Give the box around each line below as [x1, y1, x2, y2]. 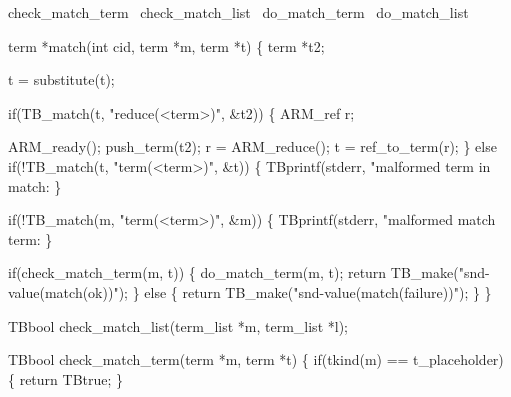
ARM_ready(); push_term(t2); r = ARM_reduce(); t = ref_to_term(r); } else [8, 136, 497, 157]
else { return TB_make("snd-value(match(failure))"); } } [144, 281, 492, 302]
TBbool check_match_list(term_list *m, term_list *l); [8, 315, 348, 336]
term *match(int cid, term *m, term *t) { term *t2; [8, 35, 325, 56]
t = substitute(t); [8, 69, 115, 90]
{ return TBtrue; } [8, 368, 124, 389]
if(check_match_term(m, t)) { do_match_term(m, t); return [8, 262, 387, 283]
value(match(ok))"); [8, 281, 128, 302]
